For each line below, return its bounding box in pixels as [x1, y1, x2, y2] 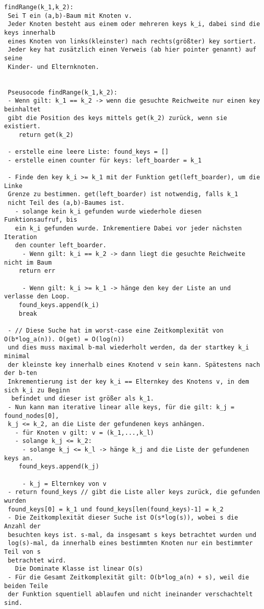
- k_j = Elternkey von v [22, 480, 107, 487]
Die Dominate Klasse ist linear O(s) [15, 565, 143, 573]
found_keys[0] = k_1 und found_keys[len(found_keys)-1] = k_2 [8, 505, 224, 513]
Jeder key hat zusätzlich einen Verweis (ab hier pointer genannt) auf [8, 46, 256, 54]
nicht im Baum [4, 259, 52, 266]
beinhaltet [4, 105, 41, 113]
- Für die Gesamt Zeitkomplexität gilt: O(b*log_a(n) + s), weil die [8, 573, 249, 581]
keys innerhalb [4, 29, 56, 36]
